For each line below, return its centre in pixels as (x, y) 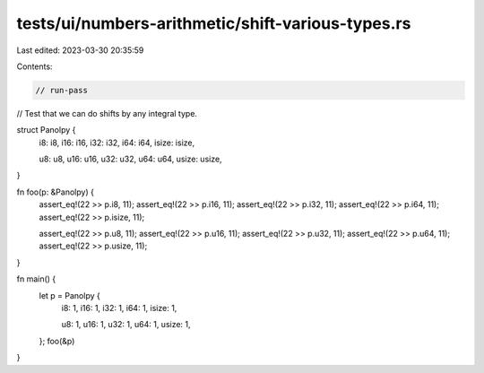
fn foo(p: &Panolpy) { (55, 192)
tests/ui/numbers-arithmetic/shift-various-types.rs (214, 23)
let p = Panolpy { (69, 295)
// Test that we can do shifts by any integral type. (107, 113)
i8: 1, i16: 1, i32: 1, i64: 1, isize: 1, (119, 308)
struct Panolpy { (46, 130)
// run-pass (62, 90)
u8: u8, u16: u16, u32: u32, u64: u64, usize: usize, (131, 159)
